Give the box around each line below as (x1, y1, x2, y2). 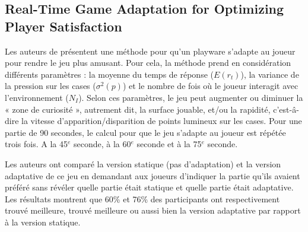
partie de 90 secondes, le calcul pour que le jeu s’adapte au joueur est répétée (5, 126, 286, 138)
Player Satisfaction (5, 17, 122, 35)
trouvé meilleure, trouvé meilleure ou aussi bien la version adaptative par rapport (5, 204, 301, 217)
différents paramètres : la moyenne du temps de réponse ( (5, 68, 214, 80)
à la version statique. (5, 215, 81, 228)
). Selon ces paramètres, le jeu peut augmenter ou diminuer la (78, 91, 303, 103)
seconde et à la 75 (136, 138, 202, 150)
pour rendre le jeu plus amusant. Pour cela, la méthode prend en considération (5, 56, 291, 69)
